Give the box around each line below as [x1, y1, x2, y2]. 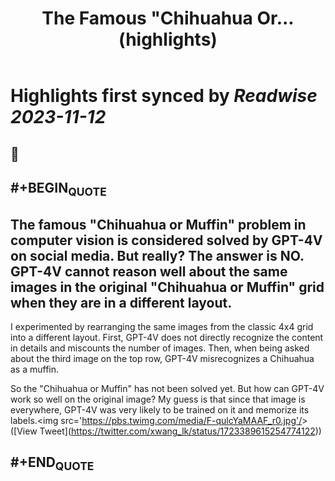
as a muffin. [10, 363, 60, 375]
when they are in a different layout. [10, 294, 233, 311]
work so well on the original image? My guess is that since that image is [10, 393, 306, 405]
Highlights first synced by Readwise [10, 85, 318, 107]
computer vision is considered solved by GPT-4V [10, 232, 323, 249]
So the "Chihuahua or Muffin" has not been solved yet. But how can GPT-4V [10, 382, 325, 394]
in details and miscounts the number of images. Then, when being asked [10, 342, 310, 354]
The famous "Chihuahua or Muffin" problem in [10, 216, 307, 233]
